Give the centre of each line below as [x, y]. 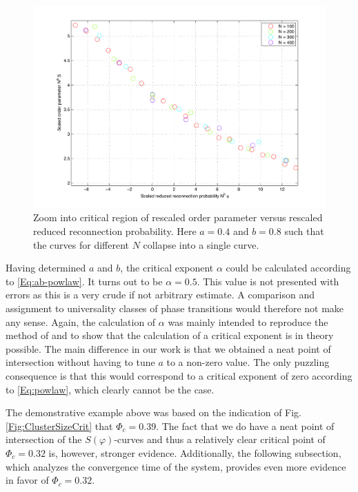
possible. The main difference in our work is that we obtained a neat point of [168, 348]
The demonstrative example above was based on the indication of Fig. [154, 412]
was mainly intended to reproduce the [248, 321]
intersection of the [44, 439]
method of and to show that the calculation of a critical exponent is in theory [170, 335]
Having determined [46, 268]
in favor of [27, 480]
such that [304, 231]
